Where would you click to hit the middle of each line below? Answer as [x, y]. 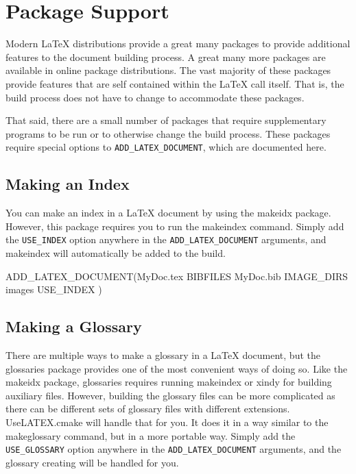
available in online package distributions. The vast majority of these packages [168, 70]
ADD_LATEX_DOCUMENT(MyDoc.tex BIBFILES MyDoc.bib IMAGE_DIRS [177, 276]
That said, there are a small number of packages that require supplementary [166, 120]
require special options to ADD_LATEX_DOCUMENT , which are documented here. [166, 147]
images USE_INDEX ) [54, 289]
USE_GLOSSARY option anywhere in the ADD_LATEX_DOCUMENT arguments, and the [174, 449]
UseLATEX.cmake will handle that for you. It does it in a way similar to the [167, 422]
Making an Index [68, 184]
